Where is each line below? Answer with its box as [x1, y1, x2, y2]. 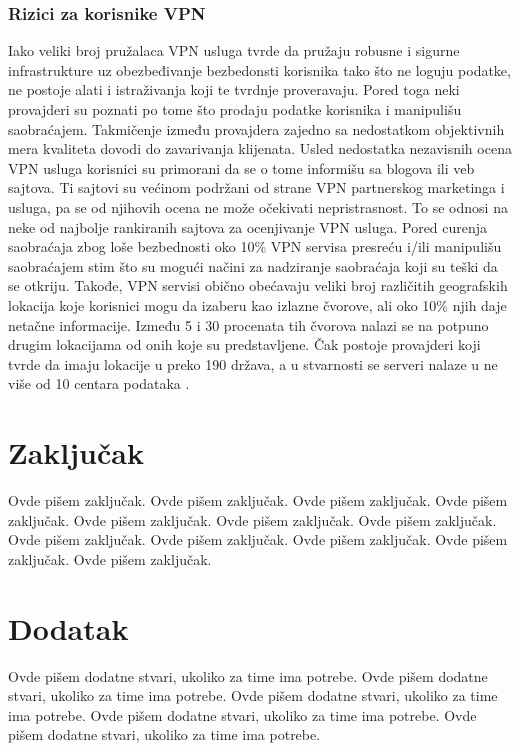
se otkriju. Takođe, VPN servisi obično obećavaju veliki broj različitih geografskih [8, 275, 508, 296]
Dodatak [8, 607, 129, 648]
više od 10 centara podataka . [8, 373, 190, 394]
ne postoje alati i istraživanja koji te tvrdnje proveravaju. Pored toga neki [8, 79, 460, 100]
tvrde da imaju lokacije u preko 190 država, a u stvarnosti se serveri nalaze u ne [8, 353, 498, 374]
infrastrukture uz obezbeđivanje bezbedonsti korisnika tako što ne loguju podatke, [8, 59, 511, 80]
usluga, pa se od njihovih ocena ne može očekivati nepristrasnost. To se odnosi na [8, 196, 508, 217]
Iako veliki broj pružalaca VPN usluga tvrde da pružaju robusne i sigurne [8, 40, 460, 61]
